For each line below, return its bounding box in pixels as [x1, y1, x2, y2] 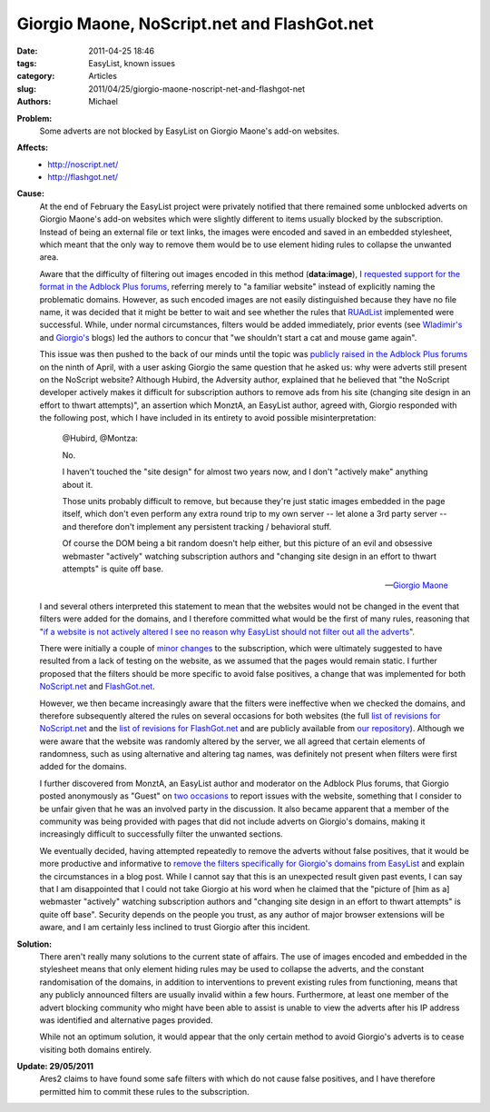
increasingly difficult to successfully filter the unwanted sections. [39, 829, 283, 839]
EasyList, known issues [88, 57, 176, 68]
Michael [88, 96, 118, 107]
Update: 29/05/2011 [16, 1061, 94, 1072]
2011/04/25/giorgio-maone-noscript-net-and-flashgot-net [88, 83, 306, 94]
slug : [16, 83, 36, 94]
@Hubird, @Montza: [62, 432, 138, 444]
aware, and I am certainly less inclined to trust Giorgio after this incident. [39, 922, 310, 933]
